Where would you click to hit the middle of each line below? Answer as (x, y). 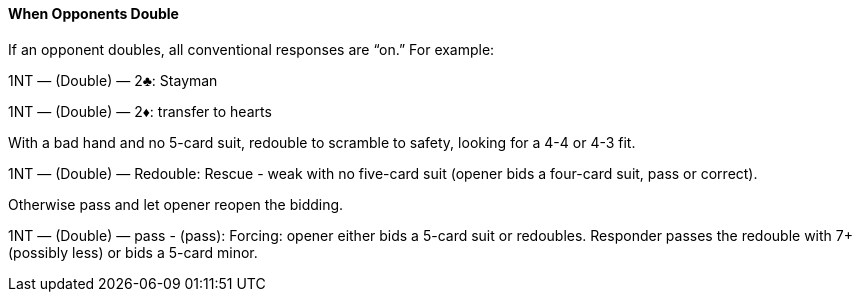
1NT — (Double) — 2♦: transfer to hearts (140, 111)
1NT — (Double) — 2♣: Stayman (113, 80)
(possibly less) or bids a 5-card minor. (133, 252)
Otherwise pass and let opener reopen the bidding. (176, 204)
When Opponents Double (93, 13)
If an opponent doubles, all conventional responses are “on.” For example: (251, 49)
